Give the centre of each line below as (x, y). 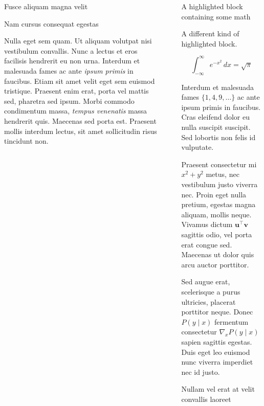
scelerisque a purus (211, 291)
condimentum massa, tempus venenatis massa (75, 111)
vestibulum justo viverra (219, 184)
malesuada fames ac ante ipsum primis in (69, 70)
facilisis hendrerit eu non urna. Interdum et (72, 61)
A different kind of (210, 33)
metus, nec (223, 174)
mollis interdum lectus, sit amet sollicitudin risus (81, 131)
